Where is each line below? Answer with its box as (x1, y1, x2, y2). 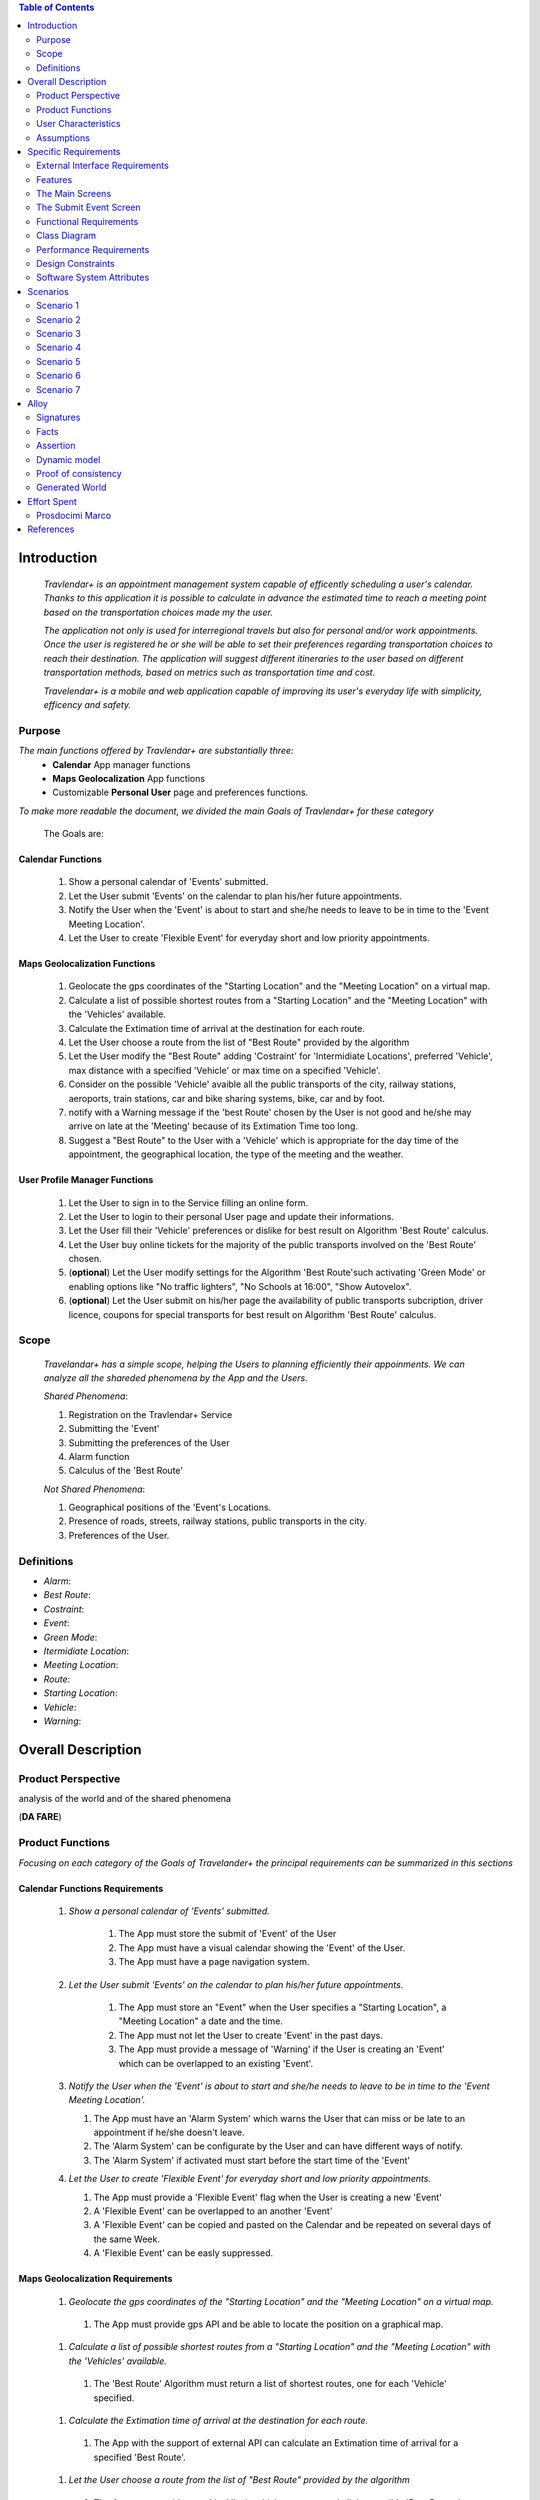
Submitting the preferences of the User (68, 1436, 230, 1449)
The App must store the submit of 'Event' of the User (118, 1928, 337, 1940)
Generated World (36, 481, 107, 494)
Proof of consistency (36, 467, 122, 479)
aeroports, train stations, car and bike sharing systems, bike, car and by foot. (68, 1092, 385, 1104)
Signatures (36, 411, 81, 424)
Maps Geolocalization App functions (52, 772, 205, 784)
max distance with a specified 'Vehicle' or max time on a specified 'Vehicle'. (68, 1064, 381, 1076)
